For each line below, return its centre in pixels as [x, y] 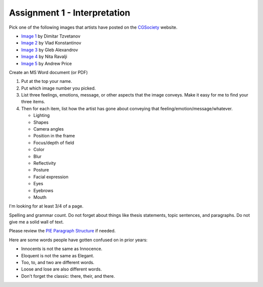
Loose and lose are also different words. [62, 269]
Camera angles [49, 129]
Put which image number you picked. [58, 88]
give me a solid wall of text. [37, 222]
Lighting [41, 115]
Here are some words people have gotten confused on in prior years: [78, 240]
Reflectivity [45, 163]
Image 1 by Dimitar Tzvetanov [51, 36]
